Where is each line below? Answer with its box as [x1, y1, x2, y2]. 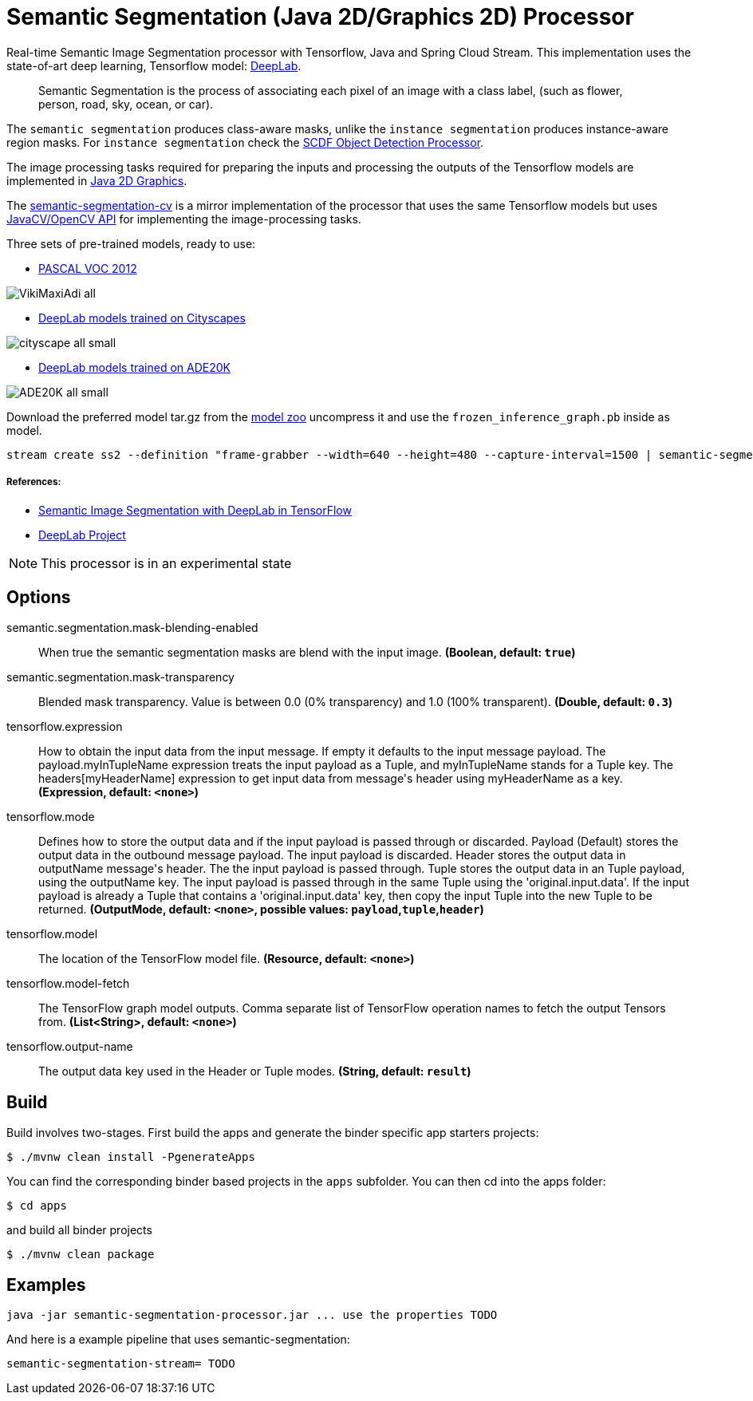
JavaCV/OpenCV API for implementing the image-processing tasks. [6, 211, 361, 226]
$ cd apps [6, 1199, 67, 1213]
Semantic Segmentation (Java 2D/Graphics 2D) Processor [6, 3, 634, 30]
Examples [6, 1274, 86, 1295]
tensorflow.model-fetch [6, 977, 130, 991]
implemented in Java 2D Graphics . [6, 173, 187, 187]
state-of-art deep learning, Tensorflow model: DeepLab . [6, 58, 302, 73]
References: [6, 476, 61, 488]
